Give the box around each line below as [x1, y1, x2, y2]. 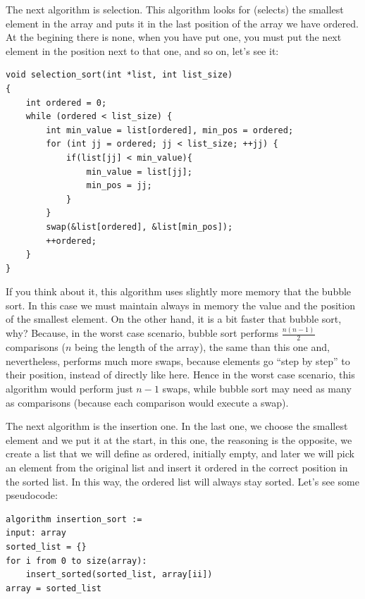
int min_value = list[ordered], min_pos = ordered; [46, 125, 294, 135]
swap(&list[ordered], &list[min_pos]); [46, 221, 233, 232]
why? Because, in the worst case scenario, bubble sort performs [6, 326, 278, 340]
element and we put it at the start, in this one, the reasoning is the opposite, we [6, 432, 352, 447]
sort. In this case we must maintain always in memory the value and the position [6, 297, 355, 312]
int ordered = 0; [25, 97, 107, 108]
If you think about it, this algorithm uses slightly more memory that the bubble [6, 284, 352, 299]
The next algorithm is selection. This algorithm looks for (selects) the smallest [6, 2, 344, 16]
